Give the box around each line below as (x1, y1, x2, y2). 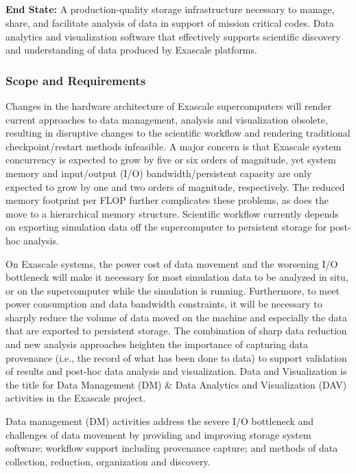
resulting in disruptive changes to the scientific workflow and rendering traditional (5, 126, 351, 140)
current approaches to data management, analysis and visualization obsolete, (5, 112, 328, 126)
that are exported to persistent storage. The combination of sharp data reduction (5, 323, 347, 338)
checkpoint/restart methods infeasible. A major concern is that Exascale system (5, 139, 342, 153)
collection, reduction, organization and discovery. (5, 454, 211, 468)
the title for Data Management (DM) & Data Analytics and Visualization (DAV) (5, 377, 347, 391)
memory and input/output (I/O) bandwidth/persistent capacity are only (5, 165, 312, 180)
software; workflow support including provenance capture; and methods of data (5, 441, 338, 455)
